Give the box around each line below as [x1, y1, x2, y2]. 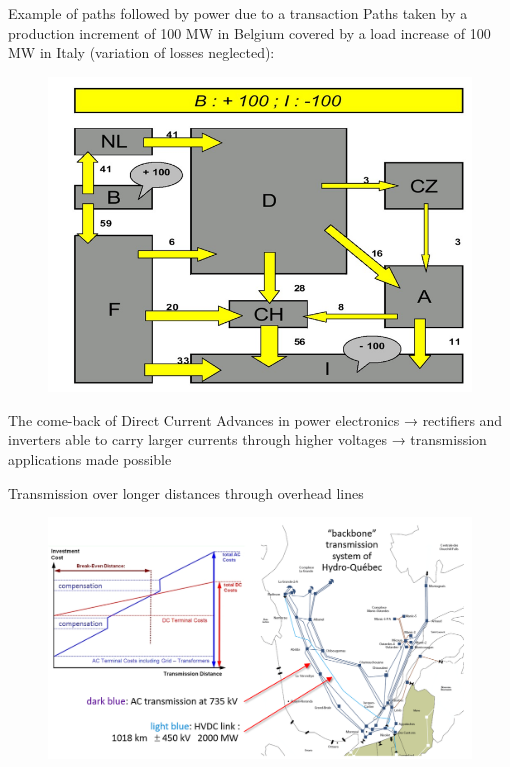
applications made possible [8, 449, 172, 470]
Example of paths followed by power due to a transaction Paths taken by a [8, 3, 468, 23]
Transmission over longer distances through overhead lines [8, 482, 364, 503]
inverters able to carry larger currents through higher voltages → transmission [8, 429, 487, 450]
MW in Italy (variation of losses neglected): [8, 42, 275, 63]
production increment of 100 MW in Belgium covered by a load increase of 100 [8, 22, 491, 43]
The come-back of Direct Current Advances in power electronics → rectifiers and [8, 409, 503, 430]
